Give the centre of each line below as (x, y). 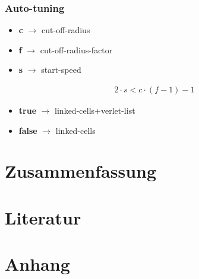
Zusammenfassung (81, 171)
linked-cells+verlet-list (95, 110)
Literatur (43, 217)
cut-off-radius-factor (76, 49)
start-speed (61, 70)
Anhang (37, 264)
